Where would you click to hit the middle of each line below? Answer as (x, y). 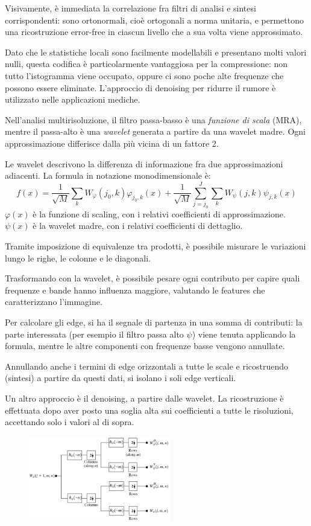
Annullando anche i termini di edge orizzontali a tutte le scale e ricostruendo (147, 366)
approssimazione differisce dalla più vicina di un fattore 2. (112, 143)
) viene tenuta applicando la (244, 334)
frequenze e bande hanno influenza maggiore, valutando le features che (135, 290)
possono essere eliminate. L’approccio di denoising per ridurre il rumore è (140, 87)
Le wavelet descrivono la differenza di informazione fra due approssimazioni (144, 163)
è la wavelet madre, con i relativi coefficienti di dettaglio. (138, 226)
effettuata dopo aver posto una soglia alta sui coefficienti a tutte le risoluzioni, (149, 410)
